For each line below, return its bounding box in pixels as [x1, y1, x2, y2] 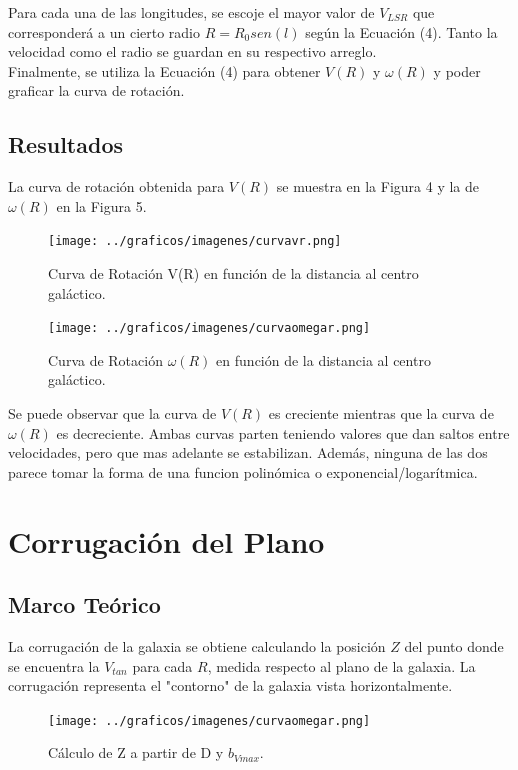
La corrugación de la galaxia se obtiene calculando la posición [8, 636, 386, 656]
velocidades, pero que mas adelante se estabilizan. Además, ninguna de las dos [8, 442, 488, 463]
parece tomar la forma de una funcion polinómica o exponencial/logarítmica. [8, 461, 478, 482]
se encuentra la [8, 655, 100, 676]
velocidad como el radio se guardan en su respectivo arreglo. [8, 41, 377, 62]
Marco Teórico [8, 589, 161, 620]
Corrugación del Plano [8, 520, 325, 561]
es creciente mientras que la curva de [268, 403, 494, 424]
